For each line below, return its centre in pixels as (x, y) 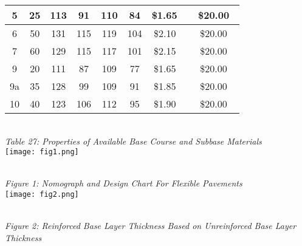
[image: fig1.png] (42, 152)
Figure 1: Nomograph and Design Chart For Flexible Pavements (124, 183)
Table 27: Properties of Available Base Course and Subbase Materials (133, 141)
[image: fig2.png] (42, 195)
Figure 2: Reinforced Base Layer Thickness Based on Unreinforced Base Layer (151, 226)
